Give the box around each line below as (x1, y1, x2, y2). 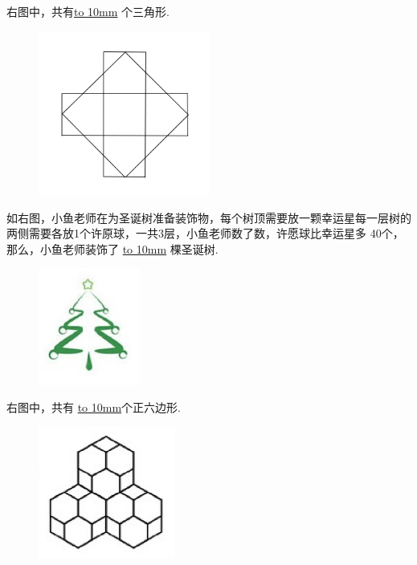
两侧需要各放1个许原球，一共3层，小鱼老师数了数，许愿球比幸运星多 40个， (6, 225, 404, 242)
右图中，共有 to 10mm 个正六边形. (6, 399, 182, 416)
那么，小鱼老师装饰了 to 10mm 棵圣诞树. (6, 240, 219, 257)
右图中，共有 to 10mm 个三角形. (6, 3, 170, 19)
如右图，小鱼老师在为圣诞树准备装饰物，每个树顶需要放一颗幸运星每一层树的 (6, 209, 411, 226)
